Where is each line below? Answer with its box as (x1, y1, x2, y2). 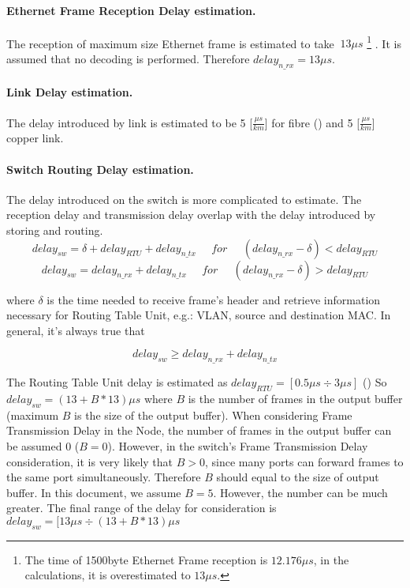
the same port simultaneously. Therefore (6, 469, 201, 485)
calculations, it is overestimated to (24, 567, 191, 583)
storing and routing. (6, 222, 103, 239)
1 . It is (367, 32, 401, 51)
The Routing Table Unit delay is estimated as (6, 374, 228, 390)
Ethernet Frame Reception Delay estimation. (6, 2, 256, 18)
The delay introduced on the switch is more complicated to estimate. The (6, 190, 362, 207)
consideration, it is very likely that (6, 453, 173, 469)
